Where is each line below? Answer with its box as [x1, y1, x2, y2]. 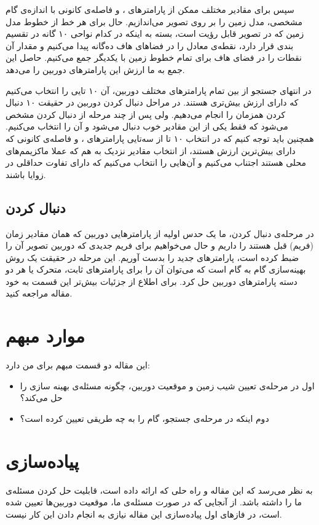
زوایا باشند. [6, 168, 46, 181]
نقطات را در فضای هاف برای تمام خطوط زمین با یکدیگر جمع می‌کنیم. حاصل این [6, 51, 302, 64]
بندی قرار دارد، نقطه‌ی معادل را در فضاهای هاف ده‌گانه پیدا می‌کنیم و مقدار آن [6, 39, 294, 52]
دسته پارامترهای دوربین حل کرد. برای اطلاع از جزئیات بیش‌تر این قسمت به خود [6, 274, 297, 287]
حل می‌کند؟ [20, 391, 63, 404]
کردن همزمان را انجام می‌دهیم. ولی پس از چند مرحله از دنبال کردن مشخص [6, 107, 286, 120]
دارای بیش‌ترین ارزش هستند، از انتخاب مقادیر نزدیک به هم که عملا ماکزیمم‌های [6, 144, 296, 157]
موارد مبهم [6, 323, 85, 348]
